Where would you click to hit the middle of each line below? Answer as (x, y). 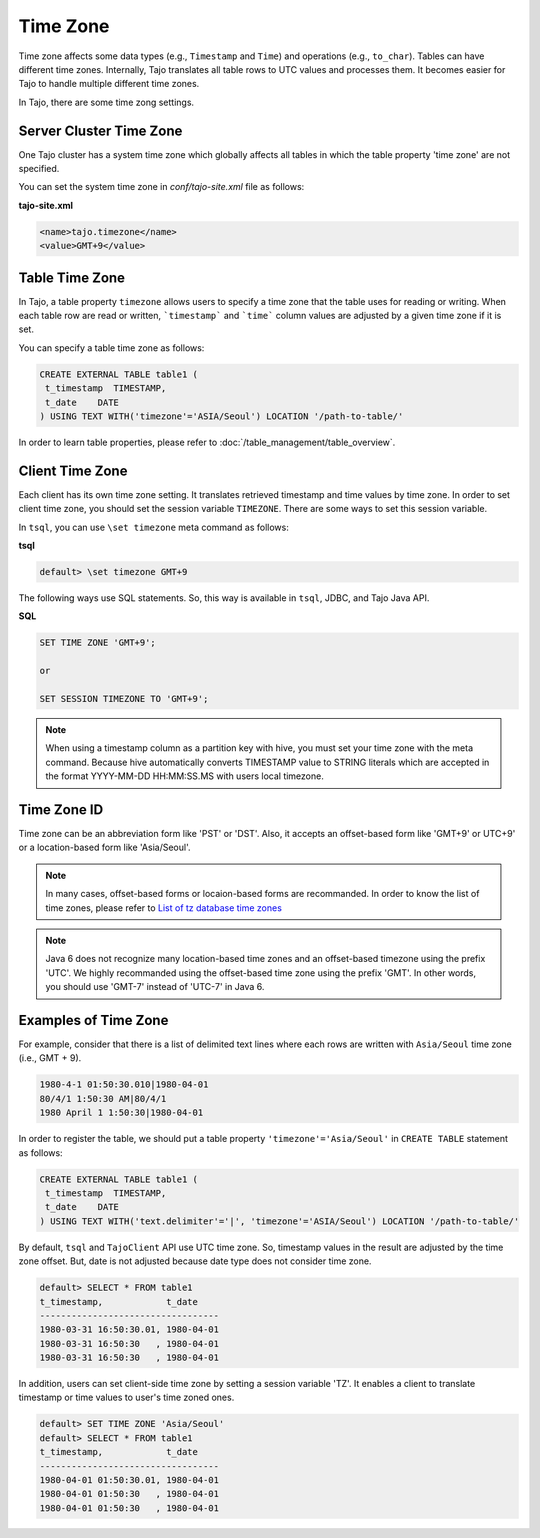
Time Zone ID (61, 809)
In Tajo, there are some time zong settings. (106, 102)
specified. (39, 169)
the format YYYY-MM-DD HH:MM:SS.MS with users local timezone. (184, 776)
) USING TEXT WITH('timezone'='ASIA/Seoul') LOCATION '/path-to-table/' (221, 416)
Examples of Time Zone (93, 1020)
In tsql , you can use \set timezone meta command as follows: (153, 527)
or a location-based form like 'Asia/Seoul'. (104, 847)
